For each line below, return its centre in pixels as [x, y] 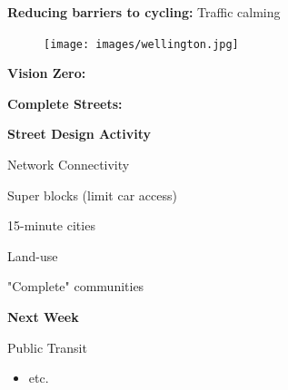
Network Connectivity [69, 165]
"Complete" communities [76, 286]
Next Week [43, 317]
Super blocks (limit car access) [92, 195]
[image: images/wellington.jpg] [141, 44]
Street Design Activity [79, 134]
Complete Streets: [65, 103]
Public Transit [47, 347]
